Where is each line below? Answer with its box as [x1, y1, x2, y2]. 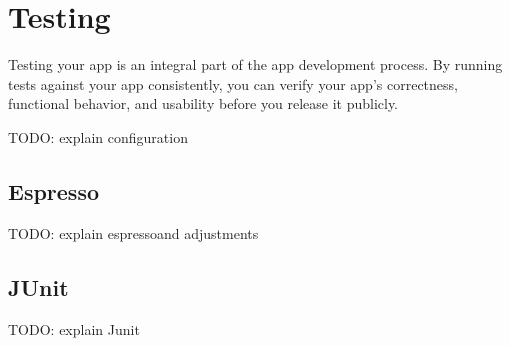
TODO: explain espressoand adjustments [8, 222, 259, 243]
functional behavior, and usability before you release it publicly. [8, 93, 399, 114]
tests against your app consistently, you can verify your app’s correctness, [8, 73, 458, 94]
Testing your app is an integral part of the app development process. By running [8, 54, 503, 75]
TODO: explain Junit [8, 318, 140, 339]
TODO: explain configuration [8, 126, 188, 147]
